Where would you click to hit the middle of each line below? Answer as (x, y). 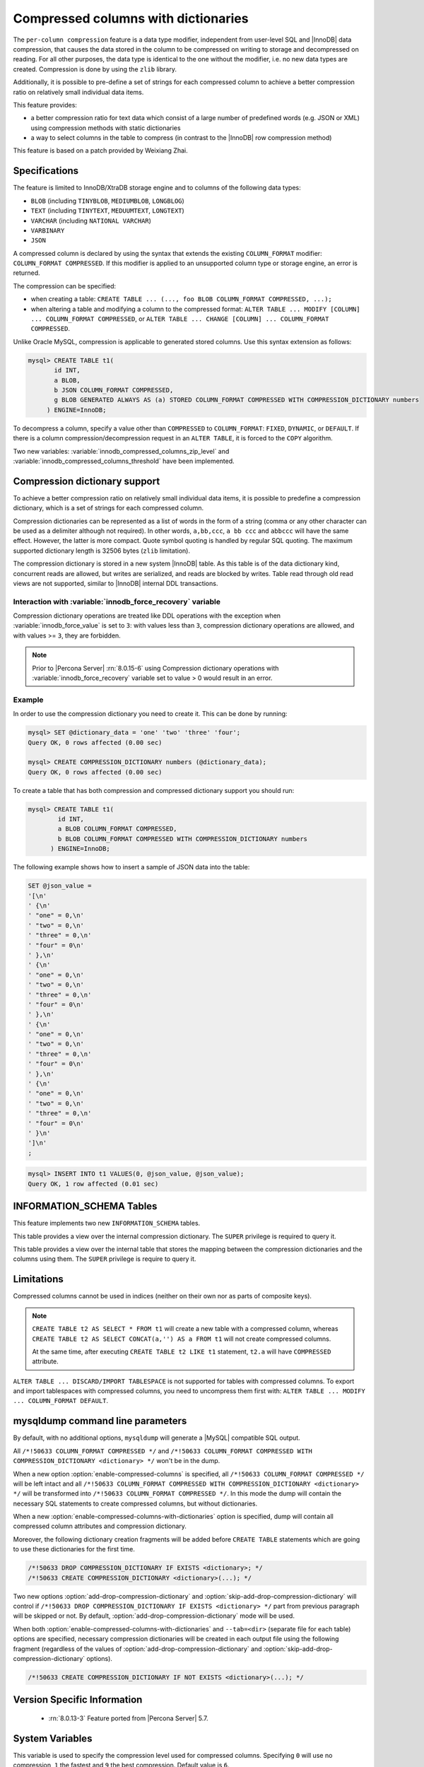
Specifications (46, 171)
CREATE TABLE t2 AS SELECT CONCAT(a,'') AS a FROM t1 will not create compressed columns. (182, 1339)
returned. (26, 273)
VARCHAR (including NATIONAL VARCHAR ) (91, 221)
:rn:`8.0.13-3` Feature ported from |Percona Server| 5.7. (128, 1718)
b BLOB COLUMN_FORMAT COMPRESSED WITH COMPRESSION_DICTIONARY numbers (182, 839)
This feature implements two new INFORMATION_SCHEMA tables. (107, 1223)
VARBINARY (48, 230)
